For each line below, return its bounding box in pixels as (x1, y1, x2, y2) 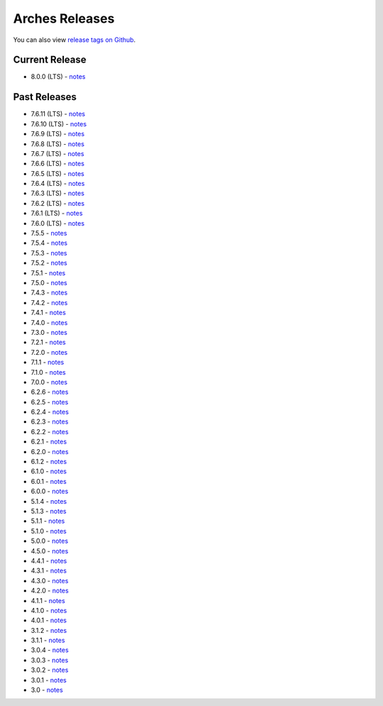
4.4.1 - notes (30, 556, 67, 565)
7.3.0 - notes (30, 328, 67, 336)
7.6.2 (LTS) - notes (30, 199, 85, 207)
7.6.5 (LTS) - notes (30, 169, 84, 177)
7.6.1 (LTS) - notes (30, 209, 83, 218)
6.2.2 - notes (30, 427, 69, 436)
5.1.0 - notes (30, 526, 67, 535)
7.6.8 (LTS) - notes (30, 139, 85, 148)
